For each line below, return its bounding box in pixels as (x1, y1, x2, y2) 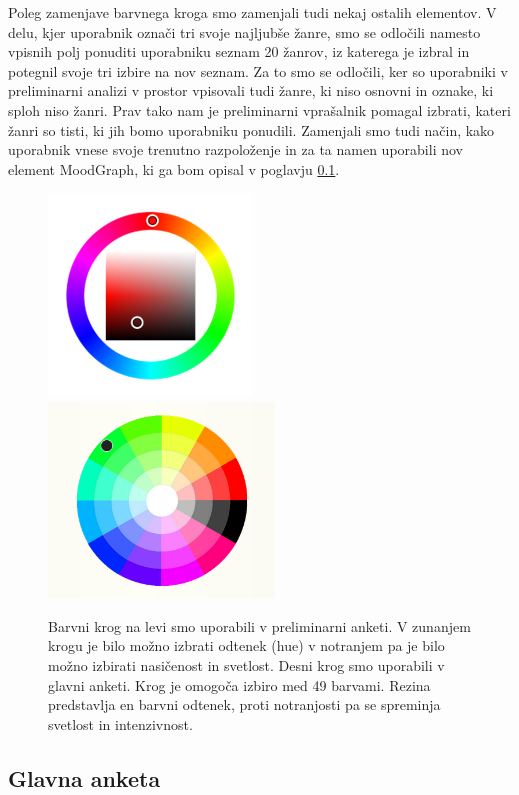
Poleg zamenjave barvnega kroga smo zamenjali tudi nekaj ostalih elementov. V (8, 2, 497, 22)
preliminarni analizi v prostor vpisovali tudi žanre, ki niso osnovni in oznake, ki (8, 80, 494, 101)
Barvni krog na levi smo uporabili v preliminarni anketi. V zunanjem (48, 615, 471, 636)
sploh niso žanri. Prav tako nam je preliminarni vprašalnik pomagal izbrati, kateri (8, 99, 511, 120)
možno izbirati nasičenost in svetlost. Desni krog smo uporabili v (48, 654, 445, 675)
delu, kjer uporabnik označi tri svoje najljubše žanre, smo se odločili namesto (8, 21, 481, 42)
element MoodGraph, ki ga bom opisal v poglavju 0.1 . (8, 158, 340, 179)
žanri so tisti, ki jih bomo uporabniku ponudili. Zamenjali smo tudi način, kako (8, 119, 495, 140)
